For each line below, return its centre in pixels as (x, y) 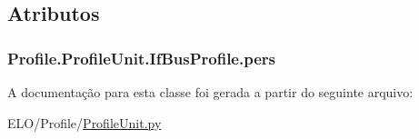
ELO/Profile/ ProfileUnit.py (85, 122)
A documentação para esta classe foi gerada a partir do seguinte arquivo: (210, 92)
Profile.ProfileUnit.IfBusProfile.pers (141, 58)
